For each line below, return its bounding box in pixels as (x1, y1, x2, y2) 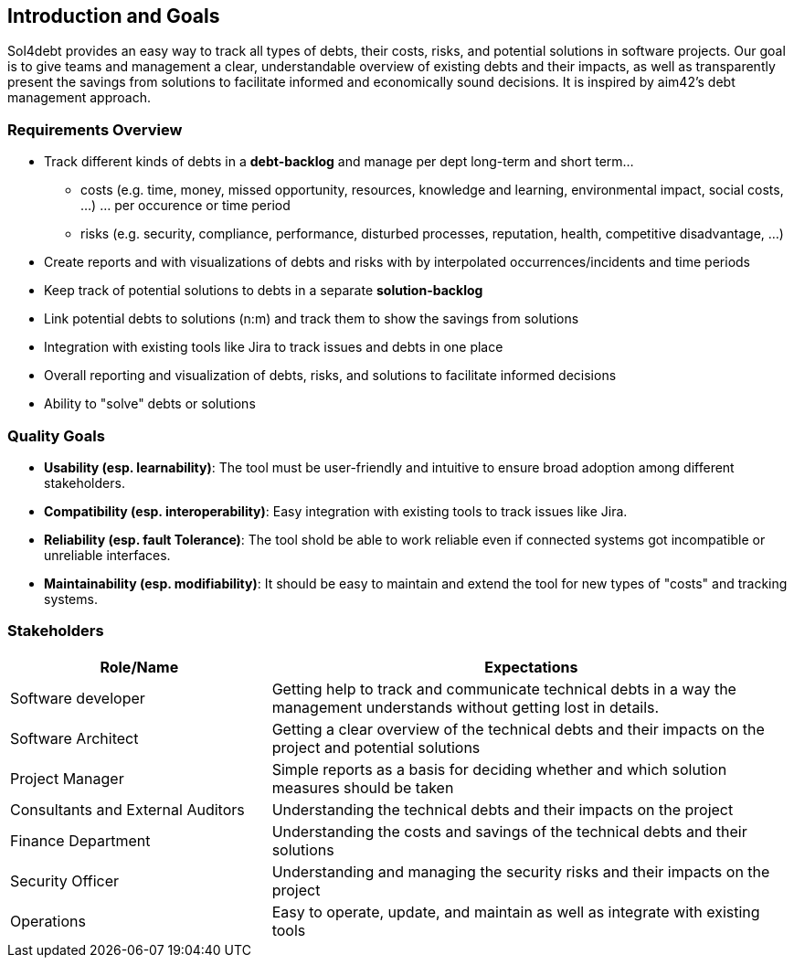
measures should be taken (271, 778, 454, 797)
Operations (10, 911, 86, 930)
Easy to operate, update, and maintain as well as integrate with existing (271, 902, 760, 921)
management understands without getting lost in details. (271, 697, 660, 716)
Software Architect (10, 728, 139, 748)
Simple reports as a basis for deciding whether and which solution (271, 759, 727, 779)
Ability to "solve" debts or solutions (44, 396, 256, 412)
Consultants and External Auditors (10, 800, 245, 819)
